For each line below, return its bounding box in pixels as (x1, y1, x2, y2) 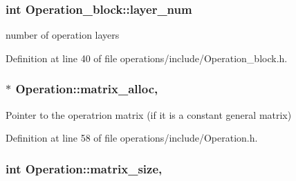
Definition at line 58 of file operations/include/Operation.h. (6, 131, 258, 145)
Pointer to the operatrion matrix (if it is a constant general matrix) (6, 107, 292, 122)
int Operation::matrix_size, (6, 160, 163, 177)
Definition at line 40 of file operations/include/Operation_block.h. (6, 50, 288, 65)
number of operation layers (6, 28, 120, 42)
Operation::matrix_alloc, (15, 80, 158, 97)
